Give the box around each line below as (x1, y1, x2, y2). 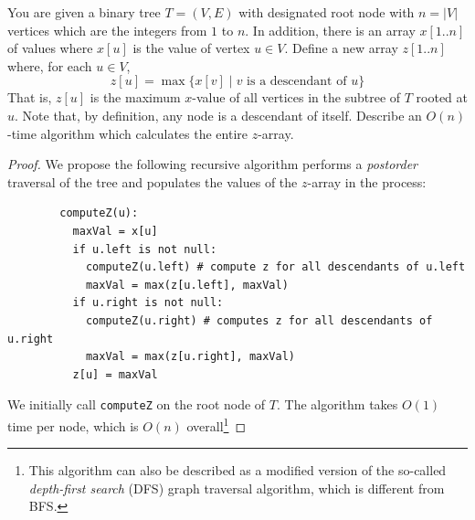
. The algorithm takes (276, 395, 398, 414)
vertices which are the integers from (7, 20, 207, 39)
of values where (7, 38, 93, 58)
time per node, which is (7, 416, 139, 435)
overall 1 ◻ (186, 413, 247, 435)
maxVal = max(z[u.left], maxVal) (85, 278, 289, 292)
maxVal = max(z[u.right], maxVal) (85, 350, 295, 364)
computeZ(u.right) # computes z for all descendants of (85, 313, 433, 327)
